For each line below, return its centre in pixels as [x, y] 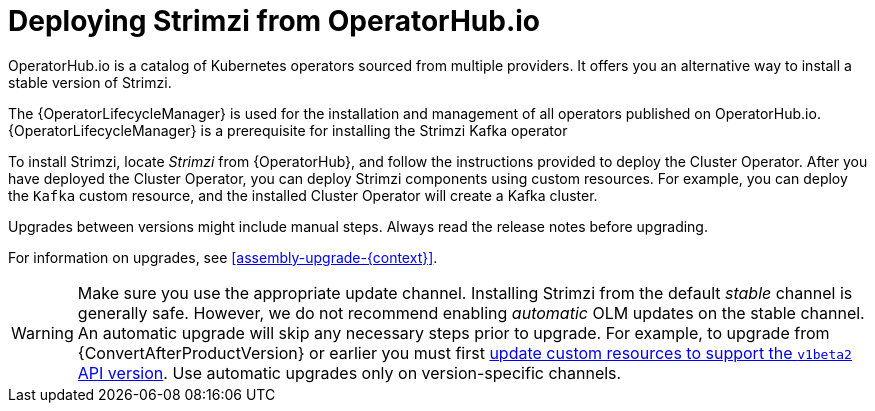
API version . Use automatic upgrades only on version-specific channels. [349, 372]
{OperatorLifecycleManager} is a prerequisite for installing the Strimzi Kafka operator [288, 130]
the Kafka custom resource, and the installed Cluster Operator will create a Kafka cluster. [303, 195]
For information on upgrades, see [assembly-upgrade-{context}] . [223, 257]
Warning [42, 332]
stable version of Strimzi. [90, 82]
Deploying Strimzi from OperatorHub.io [274, 21]
